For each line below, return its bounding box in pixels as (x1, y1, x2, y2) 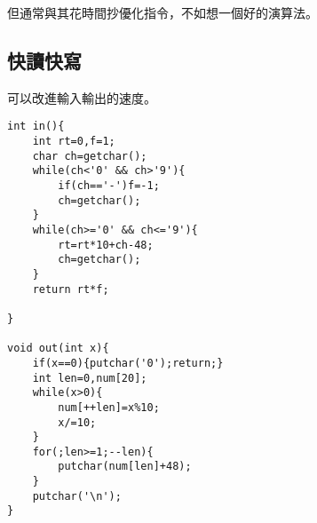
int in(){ (7, 120, 65, 133)
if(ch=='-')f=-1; (58, 179, 160, 193)
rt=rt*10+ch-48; (58, 238, 154, 251)
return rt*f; (32, 282, 109, 296)
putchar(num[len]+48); (58, 460, 192, 473)
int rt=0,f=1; (32, 135, 115, 148)
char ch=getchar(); (32, 149, 147, 162)
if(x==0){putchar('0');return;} (32, 356, 224, 369)
